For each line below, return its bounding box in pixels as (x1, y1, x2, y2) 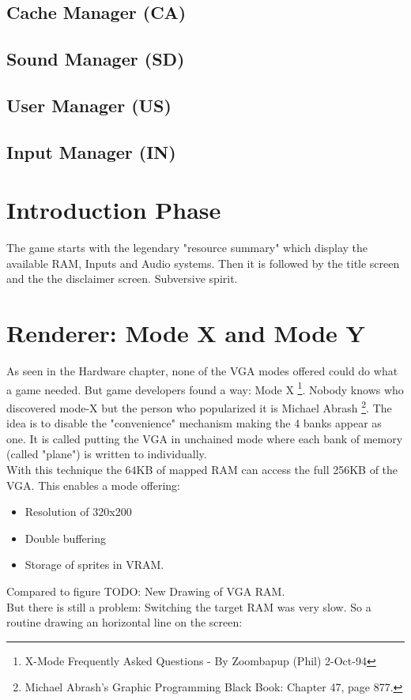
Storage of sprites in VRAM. (25, 556, 164, 573)
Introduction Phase (6, 194, 221, 226)
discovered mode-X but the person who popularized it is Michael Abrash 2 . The (6, 397, 392, 416)
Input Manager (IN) (6, 139, 176, 164)
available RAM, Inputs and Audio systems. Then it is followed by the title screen (6, 254, 400, 271)
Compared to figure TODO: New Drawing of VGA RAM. (6, 583, 285, 599)
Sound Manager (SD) (6, 47, 185, 71)
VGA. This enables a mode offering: (6, 476, 180, 493)
